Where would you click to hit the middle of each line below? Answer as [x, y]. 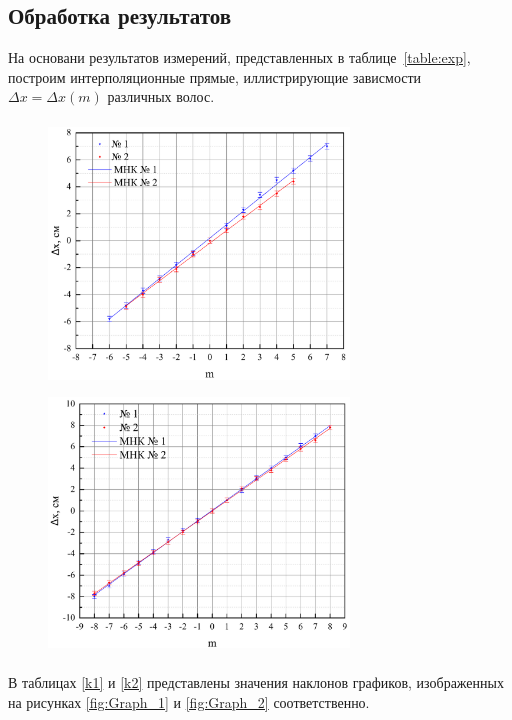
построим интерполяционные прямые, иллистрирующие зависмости [215, 76]
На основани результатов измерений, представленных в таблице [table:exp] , [239, 57]
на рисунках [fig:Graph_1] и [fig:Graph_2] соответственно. [189, 701]
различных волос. [161, 96]
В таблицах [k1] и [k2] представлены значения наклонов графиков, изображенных [256, 682]
